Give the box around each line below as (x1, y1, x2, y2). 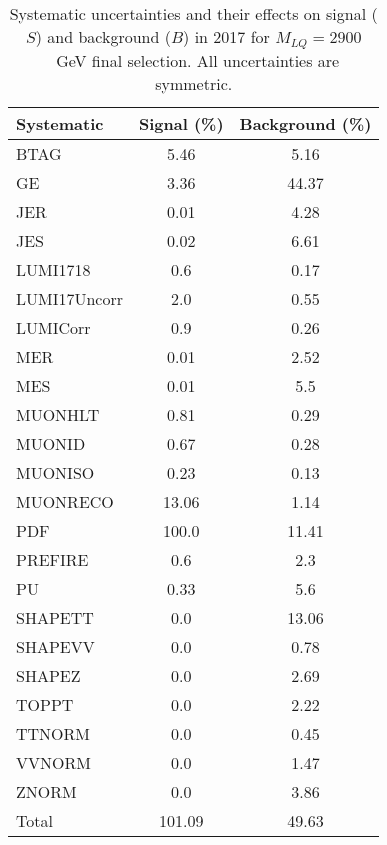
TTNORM (16, 721, 91, 745)
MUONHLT (16, 402, 100, 426)
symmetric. (155, 71, 233, 95)
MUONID (16, 431, 86, 455)
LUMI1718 (16, 257, 91, 281)
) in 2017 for (183, 25, 270, 48)
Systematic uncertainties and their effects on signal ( (9, 2, 378, 25)
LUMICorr (16, 315, 91, 339)
